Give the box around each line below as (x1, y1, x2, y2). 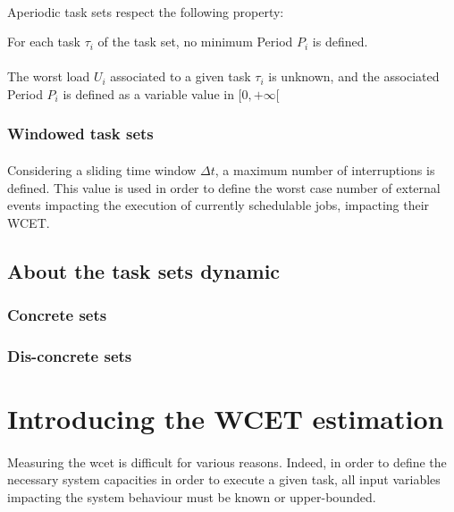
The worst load (7, 67, 90, 86)
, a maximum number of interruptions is (214, 161, 435, 179)
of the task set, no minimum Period (97, 32, 293, 51)
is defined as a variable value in (63, 84, 234, 103)
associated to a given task (110, 67, 251, 86)
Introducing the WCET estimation (7, 400, 444, 437)
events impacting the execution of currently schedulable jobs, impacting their (7, 196, 430, 214)
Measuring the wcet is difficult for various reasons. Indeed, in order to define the (7, 452, 447, 471)
